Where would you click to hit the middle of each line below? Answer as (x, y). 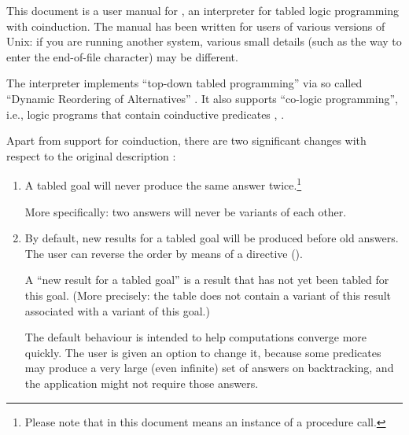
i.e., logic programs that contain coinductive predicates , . (146, 114)
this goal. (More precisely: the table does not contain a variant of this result (208, 295)
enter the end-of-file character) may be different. (122, 56)
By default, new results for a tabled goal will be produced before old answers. (212, 238)
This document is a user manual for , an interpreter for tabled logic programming (203, 10)
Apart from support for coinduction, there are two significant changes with (186, 140)
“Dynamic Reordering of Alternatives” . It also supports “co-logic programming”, (202, 98)
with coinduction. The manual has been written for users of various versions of (196, 26)
